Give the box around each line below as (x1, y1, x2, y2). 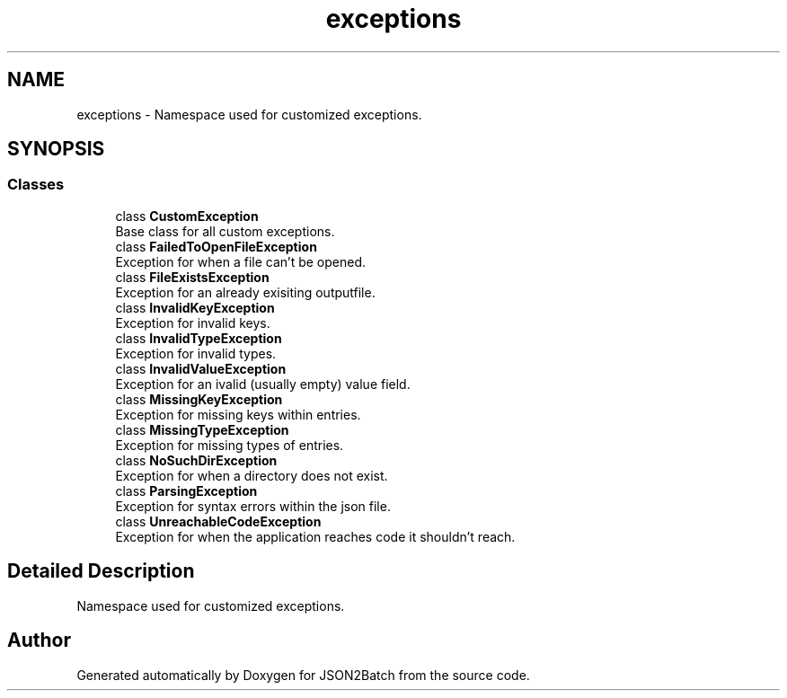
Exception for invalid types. (115, 345, 277, 361)
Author (7, 629, 71, 652)
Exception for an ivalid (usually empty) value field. (115, 376, 411, 392)
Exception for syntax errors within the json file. (115, 498, 391, 514)
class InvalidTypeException (115, 330, 282, 346)
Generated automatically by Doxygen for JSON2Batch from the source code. (76, 667, 530, 683)
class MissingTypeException (115, 421, 289, 437)
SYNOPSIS (7, 137, 105, 161)
